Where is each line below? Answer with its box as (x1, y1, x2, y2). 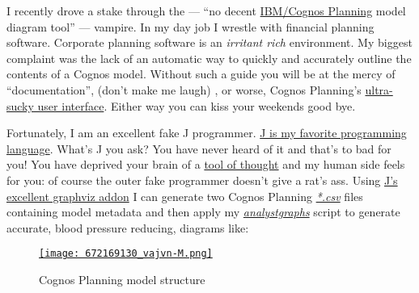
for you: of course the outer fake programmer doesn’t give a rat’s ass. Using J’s (6, 171, 398, 188)
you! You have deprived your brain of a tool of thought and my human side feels (6, 156, 405, 173)
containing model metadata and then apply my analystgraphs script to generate (6, 203, 400, 220)
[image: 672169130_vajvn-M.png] (39, 248, 213, 260)
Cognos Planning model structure (39, 270, 205, 287)
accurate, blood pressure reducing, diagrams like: (6, 219, 249, 236)
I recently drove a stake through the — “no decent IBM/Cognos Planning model (6, 2, 406, 19)
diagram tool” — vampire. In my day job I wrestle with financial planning (6, 18, 375, 35)
